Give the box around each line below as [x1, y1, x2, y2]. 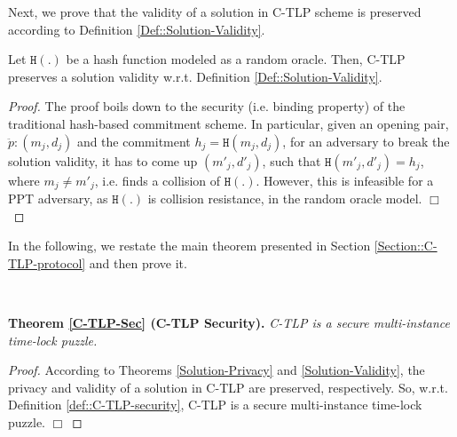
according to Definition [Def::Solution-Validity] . [8, 20, 265, 38]
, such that [262, 151, 321, 170]
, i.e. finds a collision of [94, 171, 221, 189]
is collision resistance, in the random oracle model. [147, 189, 422, 208]
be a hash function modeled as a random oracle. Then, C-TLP [66, 50, 406, 68]
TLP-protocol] [8, 253, 86, 272]
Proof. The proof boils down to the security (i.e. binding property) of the [8, 97, 406, 115]
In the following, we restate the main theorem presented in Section [8, 236, 371, 255]
